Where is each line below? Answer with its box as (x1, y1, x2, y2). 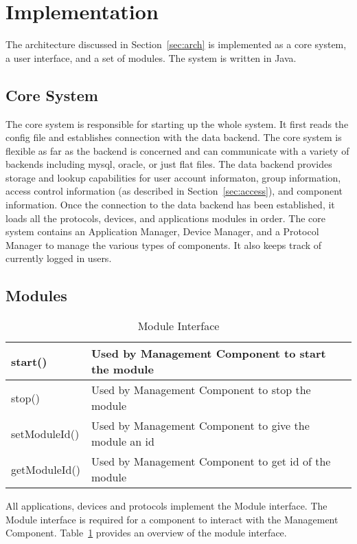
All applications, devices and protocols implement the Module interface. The (5, 499, 327, 513)
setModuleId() (11, 425, 80, 442)
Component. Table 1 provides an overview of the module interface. (5, 525, 287, 540)
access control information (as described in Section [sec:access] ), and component (5, 184, 343, 198)
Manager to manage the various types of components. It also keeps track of (5, 237, 322, 252)
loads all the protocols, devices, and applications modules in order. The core (5, 210, 326, 225)
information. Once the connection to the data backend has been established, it (5, 197, 335, 212)
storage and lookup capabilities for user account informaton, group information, (5, 170, 341, 184)
